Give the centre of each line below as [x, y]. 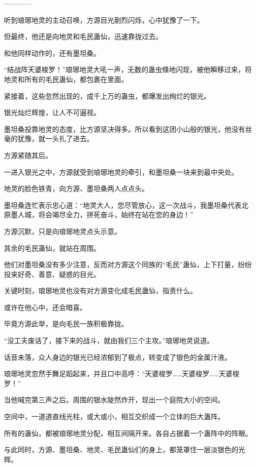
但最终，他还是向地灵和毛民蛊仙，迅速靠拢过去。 [83, 36]
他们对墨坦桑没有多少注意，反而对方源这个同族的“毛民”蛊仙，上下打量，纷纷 [128, 264]
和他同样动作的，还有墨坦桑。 [52, 53]
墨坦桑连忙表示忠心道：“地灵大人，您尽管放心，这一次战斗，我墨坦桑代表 [123, 205]
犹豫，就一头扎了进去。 [55, 138]
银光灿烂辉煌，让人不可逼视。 [52, 112]
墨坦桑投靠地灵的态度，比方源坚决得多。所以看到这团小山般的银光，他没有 [125, 129]
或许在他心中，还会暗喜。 [45, 307]
